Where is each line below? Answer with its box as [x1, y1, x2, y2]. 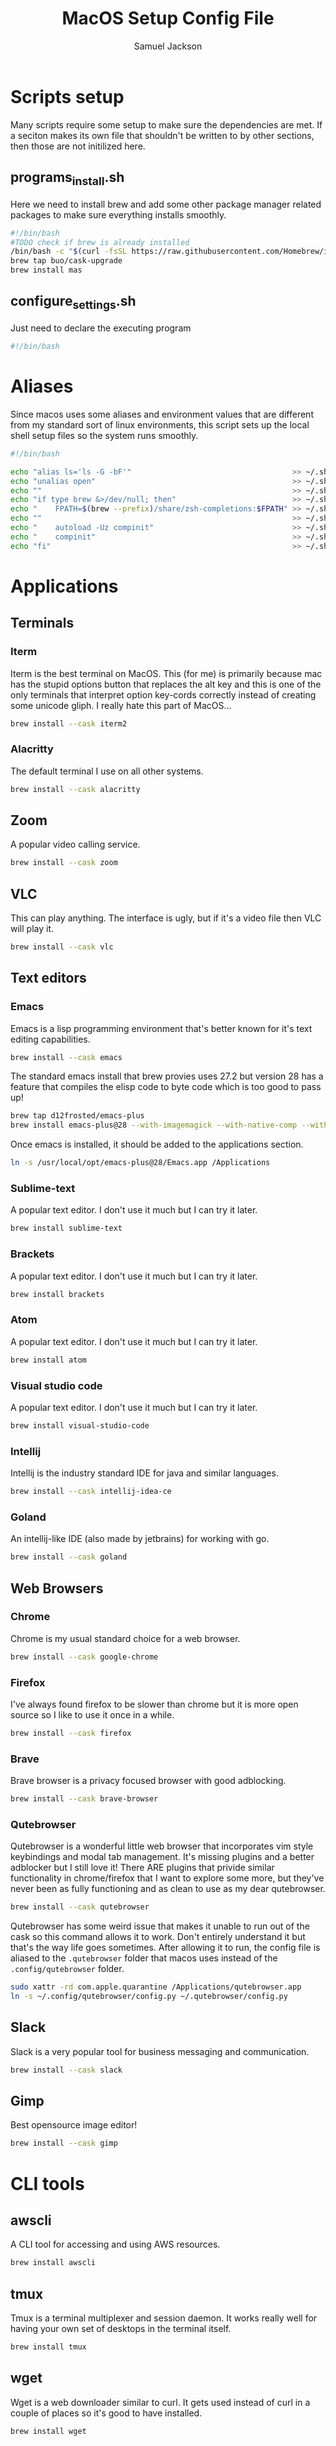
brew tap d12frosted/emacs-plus [10, 1111, 145, 1121]
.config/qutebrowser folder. [10, 1963, 125, 1975]
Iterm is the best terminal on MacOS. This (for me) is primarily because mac [10, 667, 323, 679]
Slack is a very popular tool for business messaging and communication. [10, 2045, 310, 2057]
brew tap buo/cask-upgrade [10, 256, 123, 266]
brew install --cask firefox [10, 1728, 132, 1738]
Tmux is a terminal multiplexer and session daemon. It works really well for [10, 2312, 318, 2324]
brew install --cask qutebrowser [10, 1902, 150, 1912]
